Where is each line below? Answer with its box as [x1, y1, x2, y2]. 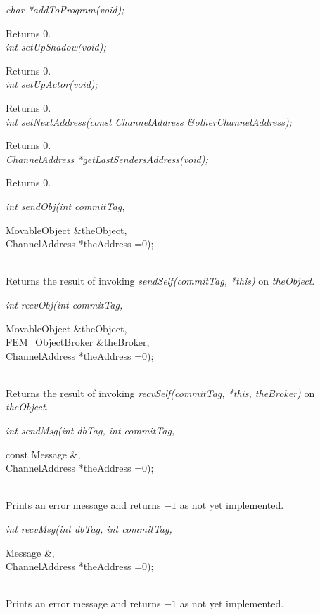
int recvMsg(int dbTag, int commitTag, [6, 522, 172, 536]
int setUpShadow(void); [6, 39, 106, 54]
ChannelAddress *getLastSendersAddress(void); [6, 151, 208, 166]
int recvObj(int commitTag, [6, 297, 123, 311]
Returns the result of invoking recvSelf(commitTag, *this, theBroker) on [6, 385, 315, 400]
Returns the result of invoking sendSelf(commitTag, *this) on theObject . [6, 273, 315, 288]
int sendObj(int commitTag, [6, 198, 125, 213]
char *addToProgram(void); [6, 2, 124, 16]
